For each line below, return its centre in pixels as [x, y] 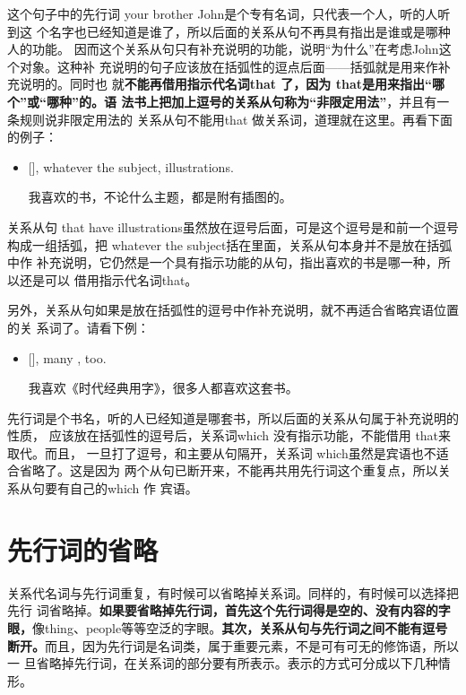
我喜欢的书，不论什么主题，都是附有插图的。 [160, 197]
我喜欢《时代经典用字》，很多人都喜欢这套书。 [163, 388]
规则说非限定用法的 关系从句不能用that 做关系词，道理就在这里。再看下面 [236, 119]
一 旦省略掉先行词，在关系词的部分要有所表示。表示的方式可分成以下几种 [223, 663]
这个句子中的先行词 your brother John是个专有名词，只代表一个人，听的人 [223, 13]
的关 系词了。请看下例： [78, 327]
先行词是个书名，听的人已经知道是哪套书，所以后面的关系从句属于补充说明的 [233, 417]
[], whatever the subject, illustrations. [131, 166]
